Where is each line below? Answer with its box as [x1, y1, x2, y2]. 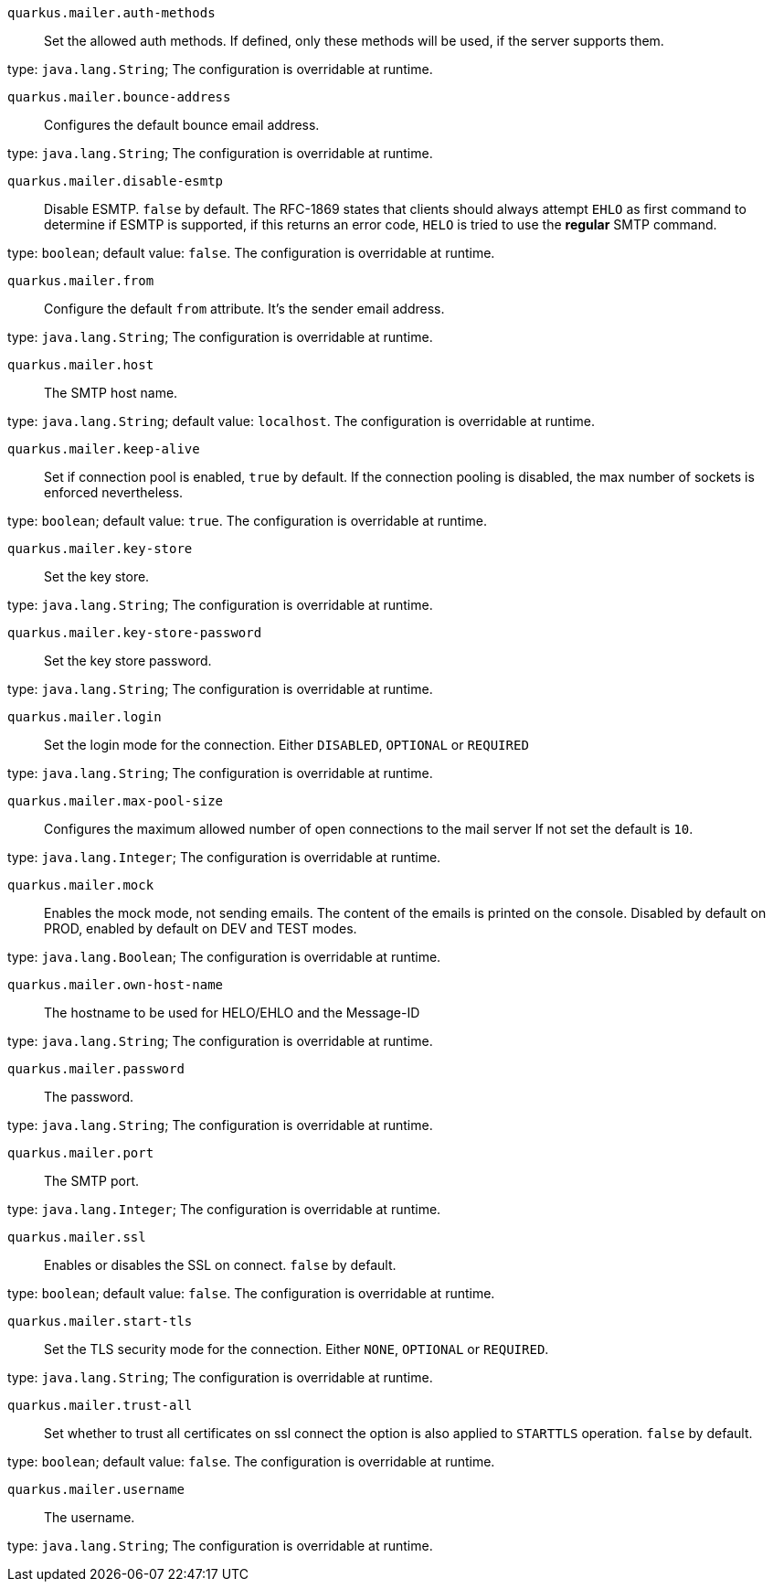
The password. [44, 1089, 134, 1104]
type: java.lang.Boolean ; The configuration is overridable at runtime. [7, 949, 441, 965]
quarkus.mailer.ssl [7, 1230, 146, 1244]
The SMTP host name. [44, 385, 178, 400]
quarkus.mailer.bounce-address [7, 90, 231, 104]
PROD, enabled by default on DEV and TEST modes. [44, 921, 357, 936]
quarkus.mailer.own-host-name [7, 977, 224, 992]
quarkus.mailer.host [7, 357, 154, 372]
